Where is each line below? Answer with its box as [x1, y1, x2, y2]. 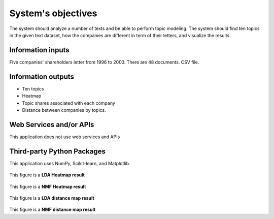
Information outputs [9, 72, 75, 81]
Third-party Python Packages [9, 147, 106, 155]
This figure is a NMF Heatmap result [9, 183, 86, 190]
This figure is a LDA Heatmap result [9, 172, 85, 178]
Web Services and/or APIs [9, 120, 94, 129]
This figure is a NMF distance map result [9, 206, 96, 213]
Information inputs [9, 46, 70, 54]
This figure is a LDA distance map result [9, 195, 95, 201]
